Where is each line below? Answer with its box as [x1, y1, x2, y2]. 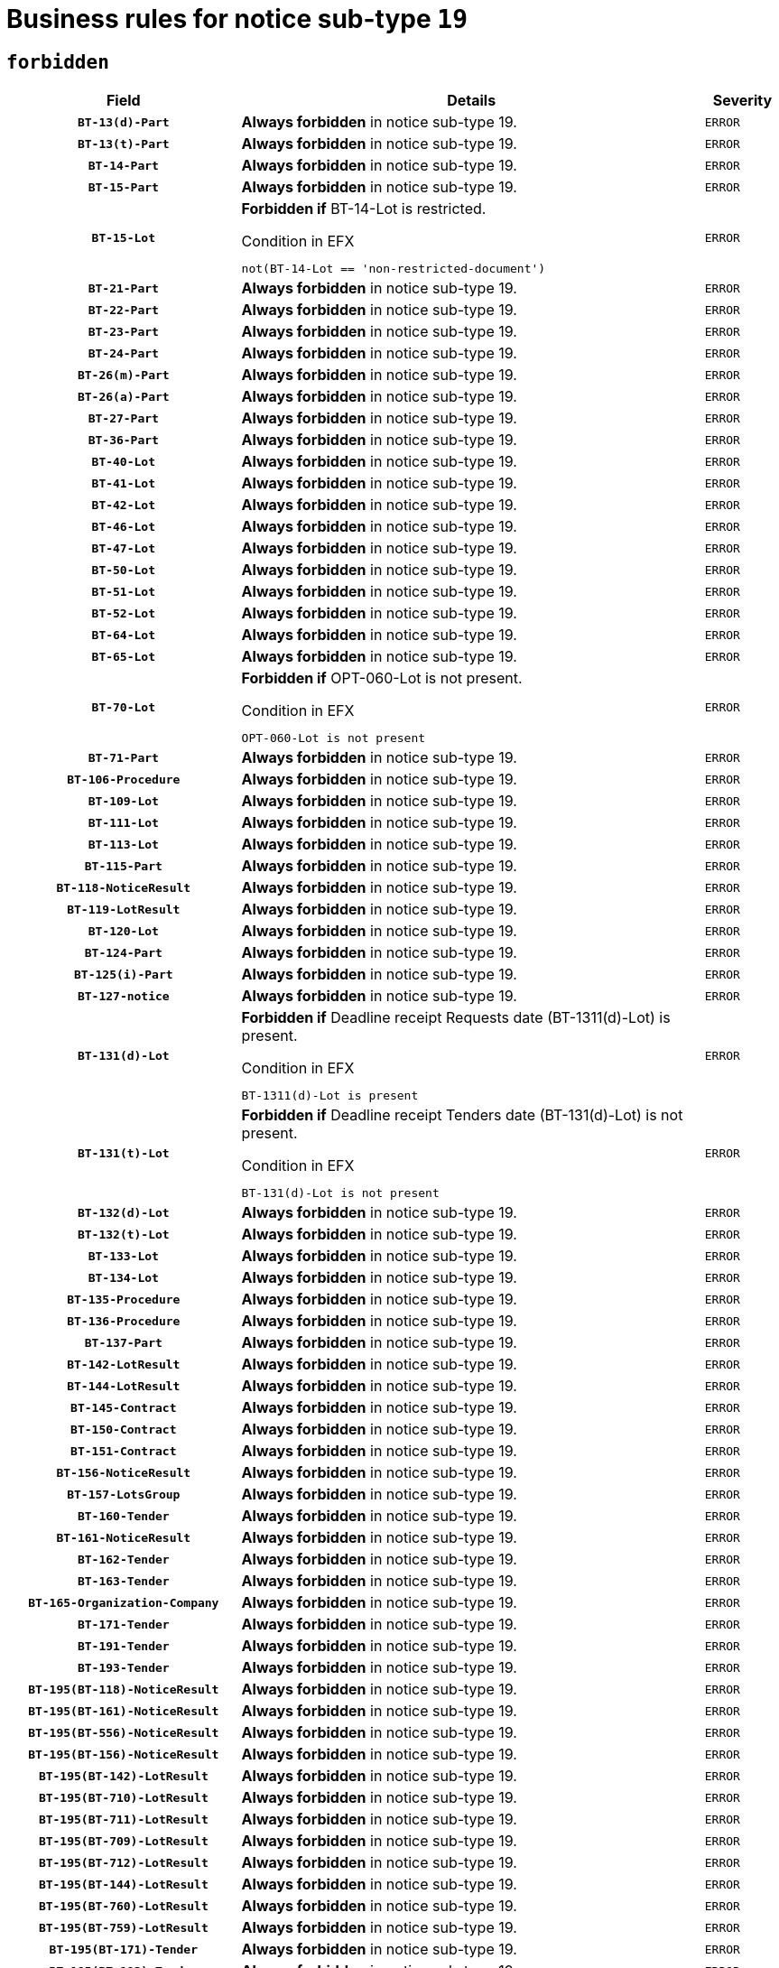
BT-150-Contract [70, 1422, 177, 1436]
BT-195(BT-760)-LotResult [38, 1898, 209, 1913]
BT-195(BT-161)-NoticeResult [28, 1703, 219, 1718]
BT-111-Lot [88, 815, 159, 830]
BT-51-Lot [91, 584, 156, 599]
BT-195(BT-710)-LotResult [38, 1790, 209, 1805]
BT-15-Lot [91, 230, 156, 245]
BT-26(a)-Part [77, 389, 170, 404]
